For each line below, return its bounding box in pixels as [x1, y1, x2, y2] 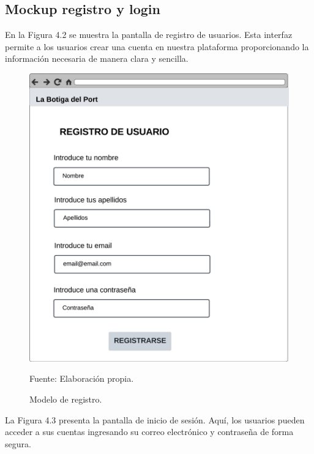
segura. [5, 437, 31, 450]
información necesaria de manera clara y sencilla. [5, 52, 189, 65]
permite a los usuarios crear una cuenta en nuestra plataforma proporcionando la [5, 40, 309, 53]
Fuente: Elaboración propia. [29, 372, 134, 385]
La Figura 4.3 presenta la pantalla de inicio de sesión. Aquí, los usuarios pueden [5, 413, 305, 426]
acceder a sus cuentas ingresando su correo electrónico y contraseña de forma [5, 425, 294, 438]
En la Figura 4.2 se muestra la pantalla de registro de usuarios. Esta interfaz [5, 28, 293, 41]
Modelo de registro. [29, 393, 102, 406]
